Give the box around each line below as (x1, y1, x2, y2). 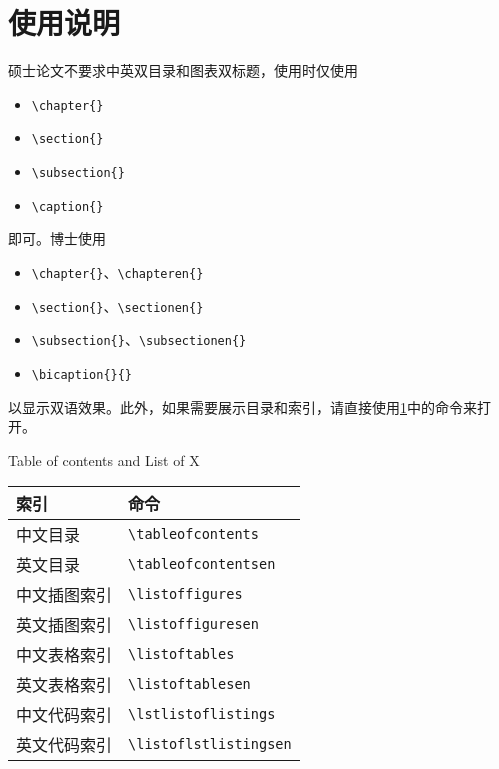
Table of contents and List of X (8, 449, 200, 470)
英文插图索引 (16, 613, 113, 637)
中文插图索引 (16, 583, 113, 607)
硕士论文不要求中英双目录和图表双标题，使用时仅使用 (8, 60, 358, 81)
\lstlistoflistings (128, 706, 276, 723)
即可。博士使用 (8, 228, 106, 249)
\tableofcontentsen (128, 556, 276, 573)
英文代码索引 (16, 733, 113, 757)
